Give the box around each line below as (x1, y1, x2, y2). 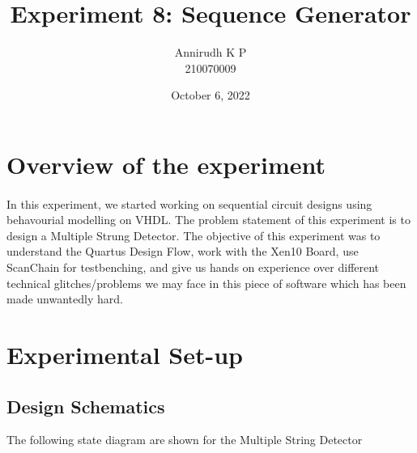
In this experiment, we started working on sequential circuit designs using (6, 195, 372, 212)
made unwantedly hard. (6, 290, 123, 307)
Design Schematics (6, 393, 165, 418)
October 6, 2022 (171, 87, 250, 104)
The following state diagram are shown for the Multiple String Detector (6, 431, 363, 448)
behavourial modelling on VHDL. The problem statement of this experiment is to (6, 211, 411, 228)
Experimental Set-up (6, 338, 243, 371)
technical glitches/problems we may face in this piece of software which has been (6, 274, 406, 291)
